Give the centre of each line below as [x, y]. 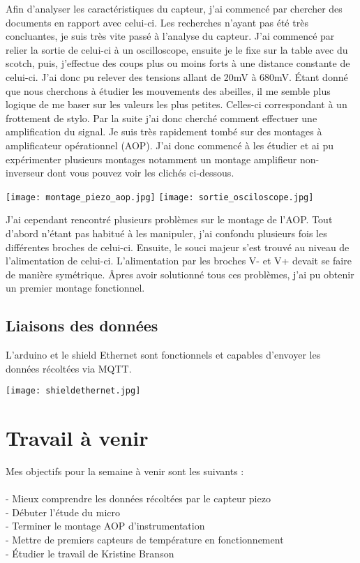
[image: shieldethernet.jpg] [73, 391]
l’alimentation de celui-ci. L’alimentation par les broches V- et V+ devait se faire [179, 261]
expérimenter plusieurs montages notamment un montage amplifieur [151, 159]
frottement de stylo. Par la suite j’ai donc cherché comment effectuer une [162, 118]
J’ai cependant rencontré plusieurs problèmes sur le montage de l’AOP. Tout [169, 219]
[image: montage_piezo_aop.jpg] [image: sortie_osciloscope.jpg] [160, 197]
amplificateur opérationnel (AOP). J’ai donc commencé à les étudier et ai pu [170, 145]
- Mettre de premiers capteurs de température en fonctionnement [145, 540]
